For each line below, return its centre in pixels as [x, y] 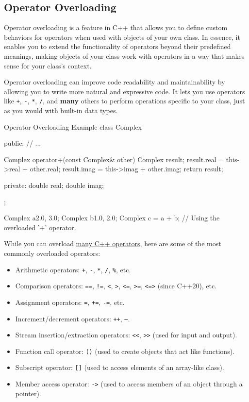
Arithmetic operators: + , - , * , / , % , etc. [73, 269]
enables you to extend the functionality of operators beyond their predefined [117, 46]
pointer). [28, 393]
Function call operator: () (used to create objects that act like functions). [125, 351]
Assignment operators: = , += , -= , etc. [70, 302]
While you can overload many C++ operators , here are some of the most [113, 243]
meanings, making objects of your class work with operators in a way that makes [124, 56]
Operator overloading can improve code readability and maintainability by [115, 82]
